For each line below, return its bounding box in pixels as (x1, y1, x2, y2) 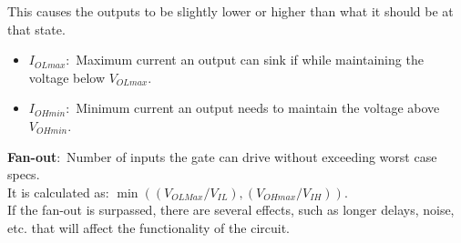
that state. (7, 19, 66, 38)
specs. (7, 165, 40, 184)
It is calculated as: (7, 182, 109, 201)
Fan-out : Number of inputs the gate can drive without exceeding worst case (7, 147, 437, 166)
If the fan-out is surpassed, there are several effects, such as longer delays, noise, (7, 200, 455, 219)
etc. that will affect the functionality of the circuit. (7, 218, 290, 237)
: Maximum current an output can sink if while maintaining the (66, 50, 424, 69)
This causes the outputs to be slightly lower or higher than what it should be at (7, 2, 454, 20)
